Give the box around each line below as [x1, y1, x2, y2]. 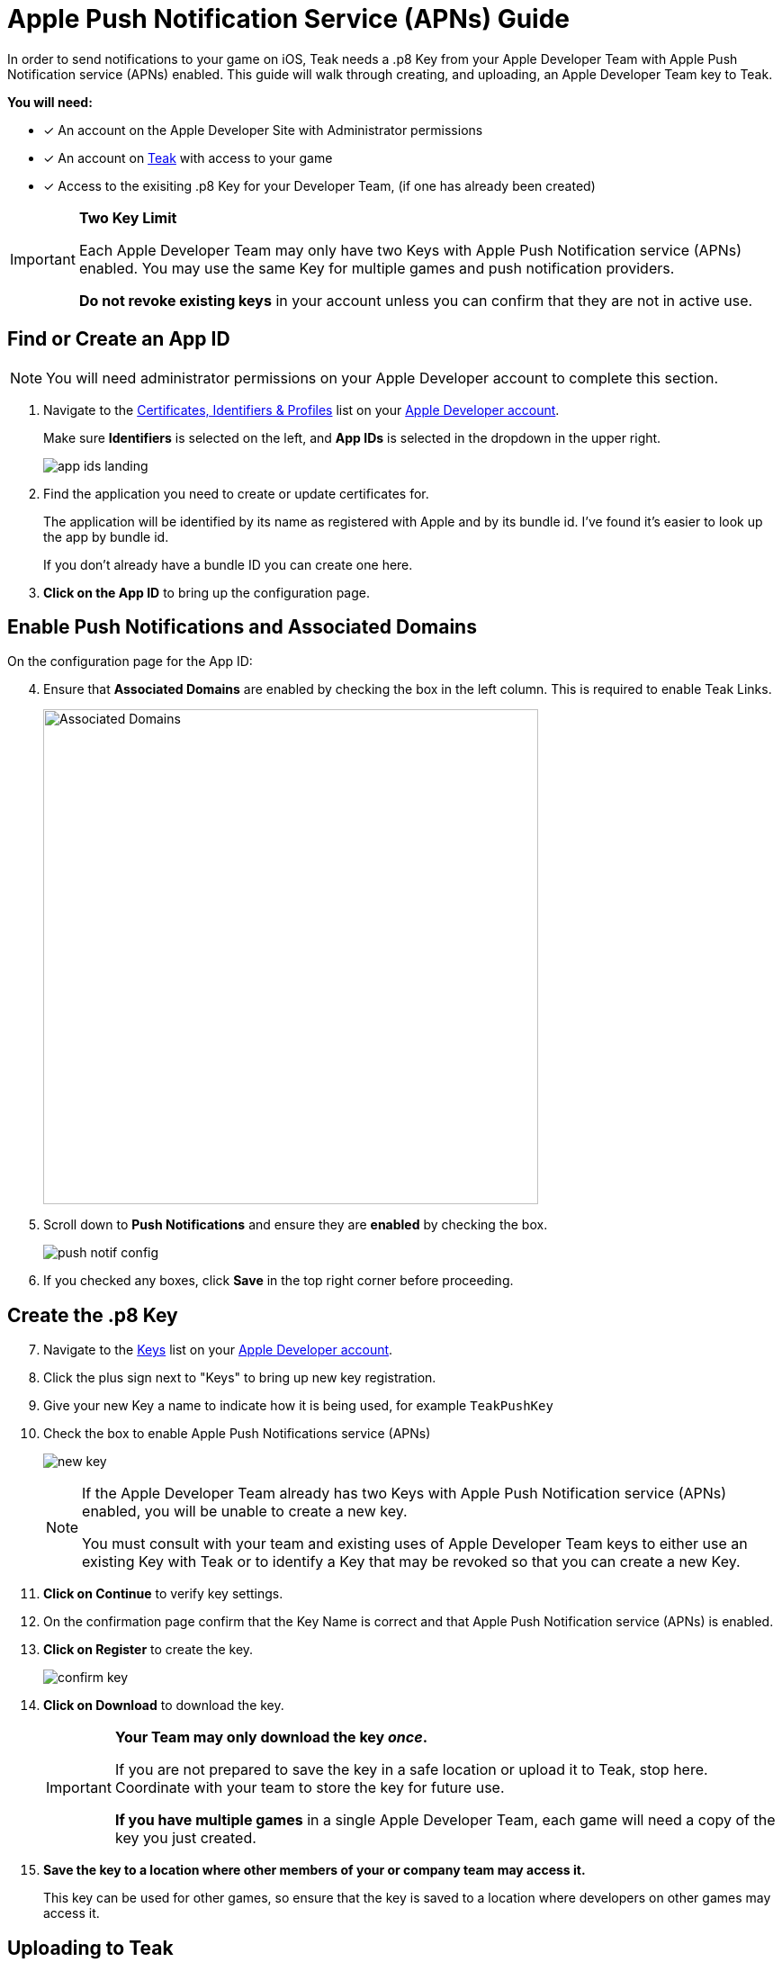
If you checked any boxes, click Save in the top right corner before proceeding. [43, 1273, 514, 1289]
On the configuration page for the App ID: [7, 653, 253, 670]
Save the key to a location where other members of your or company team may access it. [43, 1862, 586, 1878]
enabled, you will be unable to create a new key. [82, 1502, 408, 1521]
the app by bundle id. [43, 528, 169, 544]
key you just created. [114, 1829, 256, 1848]
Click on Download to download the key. [43, 1697, 284, 1714]
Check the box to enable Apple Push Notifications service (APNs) [43, 1426, 431, 1442]
